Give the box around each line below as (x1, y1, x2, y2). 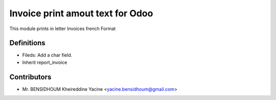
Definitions (9, 39, 45, 47)
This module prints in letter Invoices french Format (9, 26, 116, 32)
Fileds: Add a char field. (22, 52, 73, 58)
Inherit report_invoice (22, 59, 67, 65)
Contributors (9, 72, 52, 81)
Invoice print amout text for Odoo (9, 8, 153, 19)
